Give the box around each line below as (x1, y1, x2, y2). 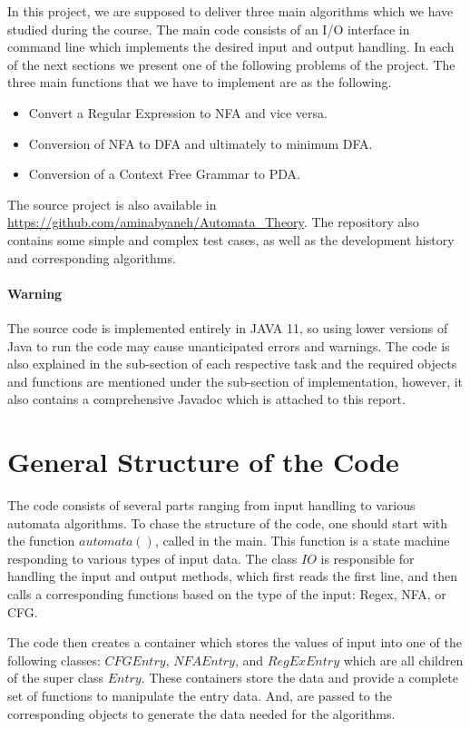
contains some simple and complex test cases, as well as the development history (7, 230, 455, 249)
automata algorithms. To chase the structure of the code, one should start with (7, 513, 448, 532)
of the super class (7, 668, 104, 687)
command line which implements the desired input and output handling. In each (7, 37, 455, 56)
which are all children (343, 650, 464, 669)
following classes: (7, 650, 101, 669)
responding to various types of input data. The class (7, 548, 298, 567)
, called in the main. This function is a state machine (154, 531, 450, 550)
